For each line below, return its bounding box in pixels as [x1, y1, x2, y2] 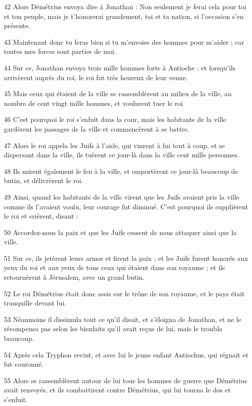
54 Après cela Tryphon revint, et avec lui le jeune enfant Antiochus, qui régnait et [4, 349, 249, 359]
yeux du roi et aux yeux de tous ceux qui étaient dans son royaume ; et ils [4, 262, 225, 272]
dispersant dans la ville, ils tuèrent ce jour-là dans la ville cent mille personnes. [4, 150, 239, 160]
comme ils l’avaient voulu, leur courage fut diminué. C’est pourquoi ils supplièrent [4, 201, 249, 211]
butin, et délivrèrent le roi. [4, 175, 83, 186]
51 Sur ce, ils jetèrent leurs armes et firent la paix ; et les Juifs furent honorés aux [4, 253, 248, 263]
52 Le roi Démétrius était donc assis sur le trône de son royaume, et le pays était [4, 288, 245, 298]
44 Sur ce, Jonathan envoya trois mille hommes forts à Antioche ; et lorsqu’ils [4, 62, 235, 72]
